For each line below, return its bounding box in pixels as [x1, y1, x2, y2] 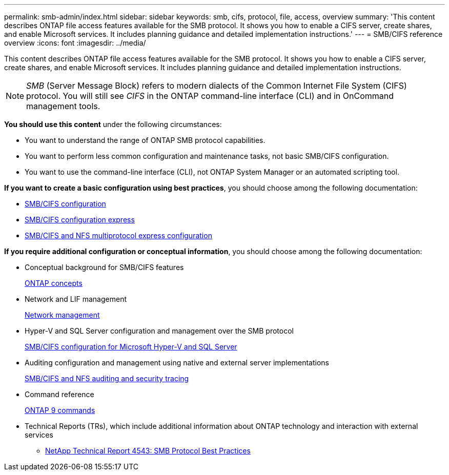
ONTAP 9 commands [25, 406, 95, 415]
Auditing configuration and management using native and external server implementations [25, 358, 329, 367]
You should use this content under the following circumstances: [4, 120, 222, 129]
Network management [25, 311, 100, 319]
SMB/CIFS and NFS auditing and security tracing [25, 374, 189, 383]
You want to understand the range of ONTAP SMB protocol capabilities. [25, 136, 266, 144]
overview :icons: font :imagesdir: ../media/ [4, 38, 146, 47]
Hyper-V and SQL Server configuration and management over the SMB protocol [25, 326, 294, 335]
